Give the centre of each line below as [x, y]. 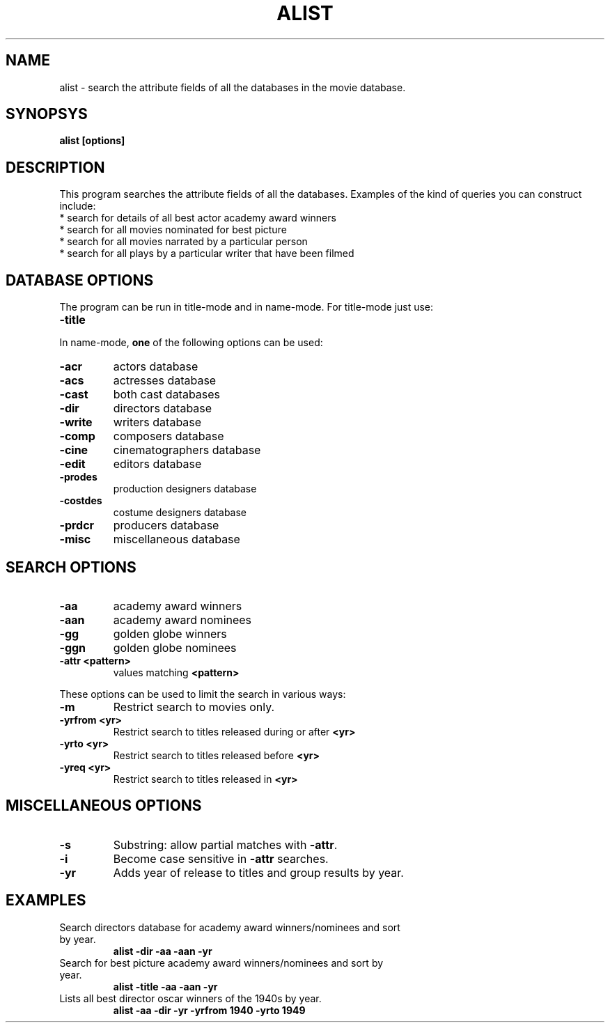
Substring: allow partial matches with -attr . [225, 844]
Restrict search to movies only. [194, 707]
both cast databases [167, 395]
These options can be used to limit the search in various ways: [203, 694]
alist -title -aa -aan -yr [165, 986]
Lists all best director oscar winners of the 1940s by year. [190, 998]
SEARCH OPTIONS [71, 567]
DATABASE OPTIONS [80, 280]
